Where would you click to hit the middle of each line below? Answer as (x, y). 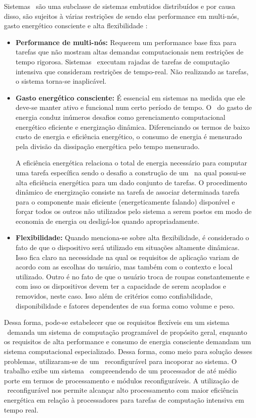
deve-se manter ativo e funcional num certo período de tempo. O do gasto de (134, 107)
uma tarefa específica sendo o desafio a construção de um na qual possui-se (131, 172)
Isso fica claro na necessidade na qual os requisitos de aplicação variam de (127, 257)
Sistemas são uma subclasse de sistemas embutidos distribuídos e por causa (120, 6)
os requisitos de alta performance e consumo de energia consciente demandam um (128, 341)
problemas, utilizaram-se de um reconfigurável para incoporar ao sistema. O (121, 361)
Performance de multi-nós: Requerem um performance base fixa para (126, 42)
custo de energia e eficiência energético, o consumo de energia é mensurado (129, 136)
